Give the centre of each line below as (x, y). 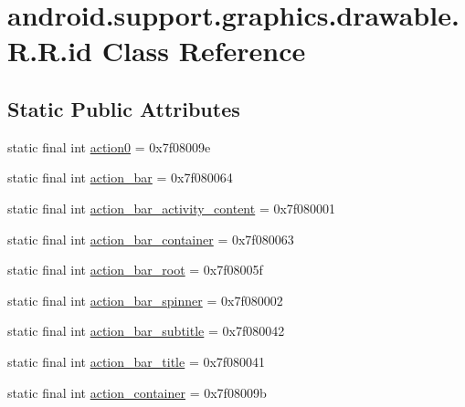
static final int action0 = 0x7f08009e (109, 146)
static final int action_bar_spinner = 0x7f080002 (145, 300)
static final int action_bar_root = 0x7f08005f (135, 270)
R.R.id (50, 51)
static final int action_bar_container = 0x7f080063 (151, 239)
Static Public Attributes (124, 108)
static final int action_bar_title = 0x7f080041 (137, 361)
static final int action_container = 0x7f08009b (137, 392)
